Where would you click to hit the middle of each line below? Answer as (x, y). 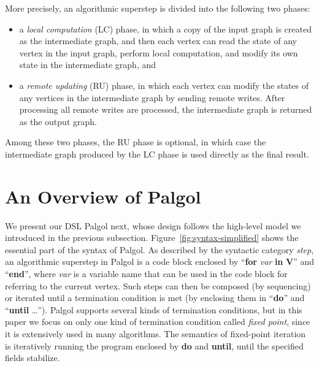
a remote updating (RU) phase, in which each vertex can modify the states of (164, 85)
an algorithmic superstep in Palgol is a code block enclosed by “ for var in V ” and (159, 261)
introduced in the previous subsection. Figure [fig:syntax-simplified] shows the (152, 238)
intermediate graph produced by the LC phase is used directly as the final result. (157, 154)
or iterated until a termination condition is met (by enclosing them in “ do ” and (155, 298)
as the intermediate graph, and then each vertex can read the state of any (158, 41)
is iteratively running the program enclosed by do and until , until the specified (154, 345)
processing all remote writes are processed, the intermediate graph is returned (166, 109)
